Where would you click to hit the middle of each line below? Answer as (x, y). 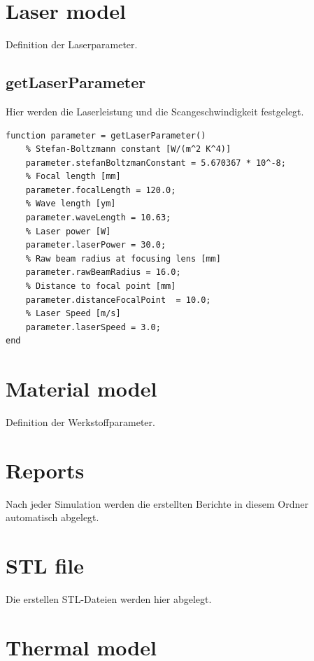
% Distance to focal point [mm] (101, 286)
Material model (81, 389)
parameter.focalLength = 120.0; (101, 190)
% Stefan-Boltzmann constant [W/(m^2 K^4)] (128, 149)
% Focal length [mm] (73, 177)
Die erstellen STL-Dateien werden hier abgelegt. (109, 599)
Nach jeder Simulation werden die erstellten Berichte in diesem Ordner (157, 503)
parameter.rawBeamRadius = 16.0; (103, 272)
